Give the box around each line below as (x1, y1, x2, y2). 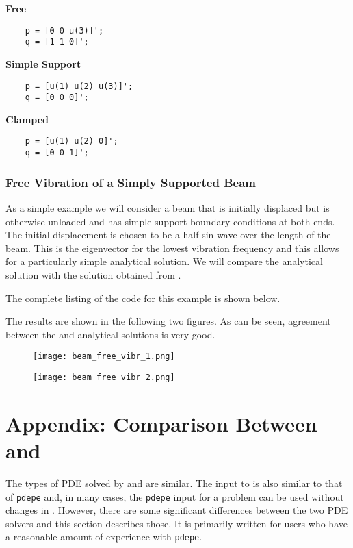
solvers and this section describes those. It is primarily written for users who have (5, 516, 348, 530)
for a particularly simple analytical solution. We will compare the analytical (5, 254, 323, 269)
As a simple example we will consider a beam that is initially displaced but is (5, 200, 330, 214)
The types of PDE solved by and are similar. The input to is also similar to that (5, 475, 343, 490)
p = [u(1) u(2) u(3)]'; (25, 81, 133, 91)
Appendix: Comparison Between (5, 409, 317, 437)
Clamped (5, 112, 49, 126)
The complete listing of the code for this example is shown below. (5, 290, 280, 305)
